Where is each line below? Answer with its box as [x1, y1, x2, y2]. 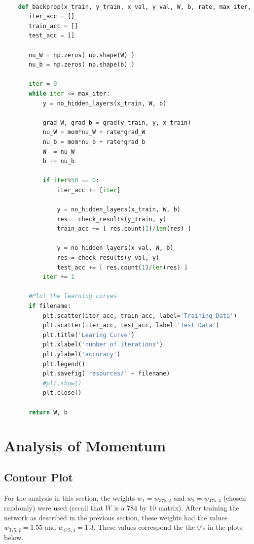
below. [4, 532, 23, 542]
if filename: [29, 303, 72, 309]
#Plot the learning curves [29, 293, 117, 300]
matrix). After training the [158, 503, 239, 513]
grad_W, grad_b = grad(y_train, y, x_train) [42, 119, 191, 126]
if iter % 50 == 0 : [42, 177, 100, 184]
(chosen [223, 492, 246, 503]
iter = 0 [29, 80, 57, 88]
